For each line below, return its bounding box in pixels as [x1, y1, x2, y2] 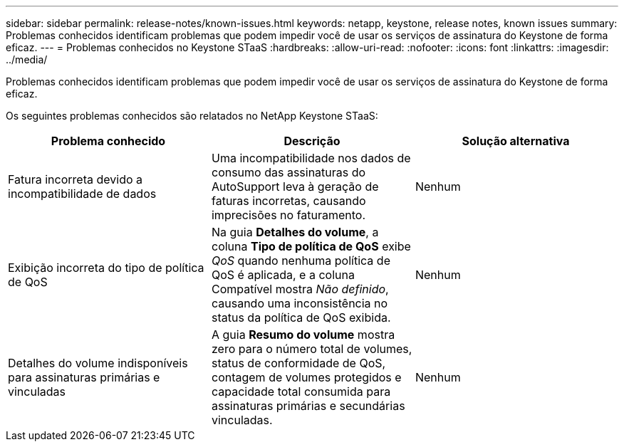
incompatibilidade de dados [8, 186, 157, 201]
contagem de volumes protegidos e [211, 370, 402, 384]
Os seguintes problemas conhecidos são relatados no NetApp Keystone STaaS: [6, 110, 378, 122]
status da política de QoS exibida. [211, 310, 391, 325]
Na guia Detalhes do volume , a [211, 225, 379, 239]
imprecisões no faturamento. [211, 208, 366, 222]
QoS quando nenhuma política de [211, 253, 390, 268]
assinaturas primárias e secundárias [211, 399, 405, 413]
